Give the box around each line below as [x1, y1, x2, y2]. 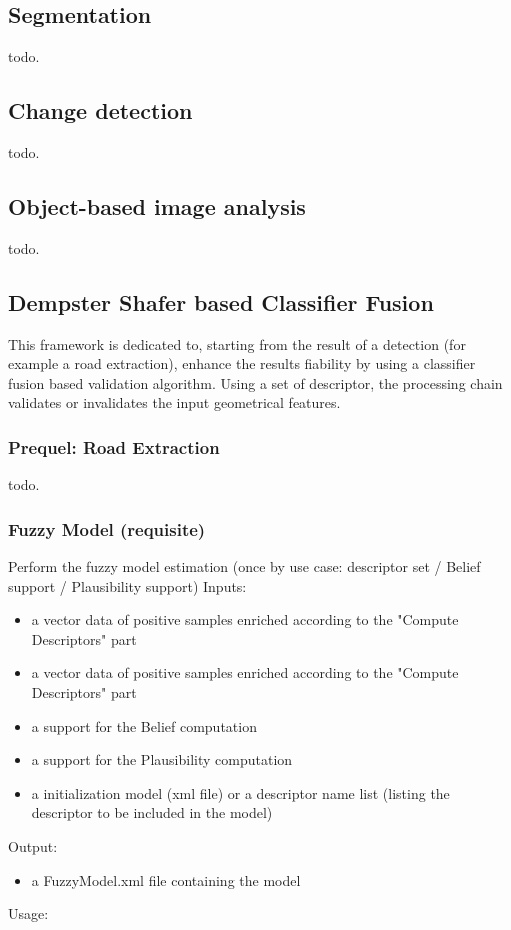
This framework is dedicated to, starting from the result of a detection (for [8, 333, 466, 354]
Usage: [8, 903, 49, 924]
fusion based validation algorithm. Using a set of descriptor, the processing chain [8, 372, 503, 393]
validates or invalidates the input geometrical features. [8, 392, 341, 413]
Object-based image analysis [8, 190, 306, 221]
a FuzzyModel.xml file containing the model [31, 869, 301, 890]
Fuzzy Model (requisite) [8, 516, 206, 541]
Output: [8, 835, 58, 856]
